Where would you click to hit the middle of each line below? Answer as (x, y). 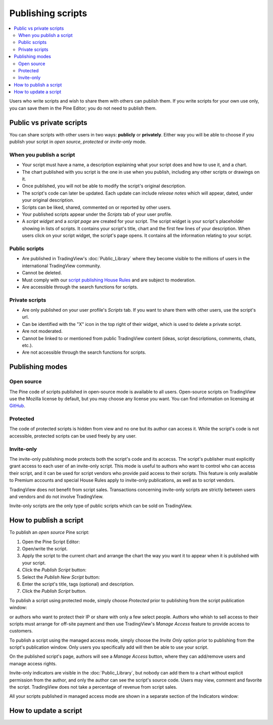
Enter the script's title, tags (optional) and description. (78, 584)
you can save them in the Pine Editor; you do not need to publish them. (83, 108)
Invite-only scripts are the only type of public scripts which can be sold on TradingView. (101, 506)
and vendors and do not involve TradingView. (56, 496)
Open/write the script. (45, 549)
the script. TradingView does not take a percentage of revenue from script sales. (93, 687)
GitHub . (17, 406)
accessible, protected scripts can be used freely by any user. (73, 436)
